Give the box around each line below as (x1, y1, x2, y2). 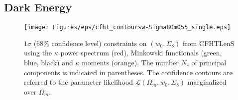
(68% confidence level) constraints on (33, 38, 147, 48)
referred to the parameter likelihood (24, 77, 133, 87)
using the (24, 48, 52, 58)
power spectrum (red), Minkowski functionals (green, (60, 48, 222, 58)
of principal (191, 57, 227, 68)
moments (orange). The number (82, 57, 179, 68)
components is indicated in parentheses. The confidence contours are (24, 67, 233, 77)
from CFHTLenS (182, 38, 235, 48)
